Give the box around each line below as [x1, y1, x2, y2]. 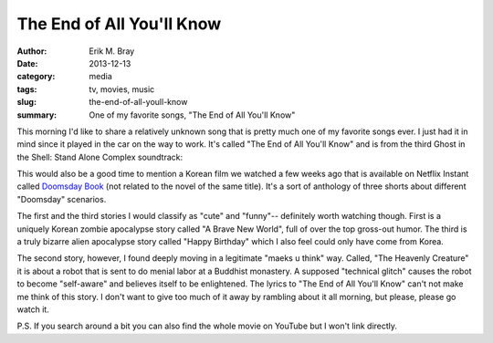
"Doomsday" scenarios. [16, 193, 107, 204]
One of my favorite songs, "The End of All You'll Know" [89, 109, 296, 120]
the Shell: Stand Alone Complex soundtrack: [16, 151, 184, 162]
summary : [16, 109, 58, 120]
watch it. [16, 304, 49, 315]
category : [16, 71, 56, 82]
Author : [16, 46, 47, 57]
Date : [16, 57, 38, 68]
